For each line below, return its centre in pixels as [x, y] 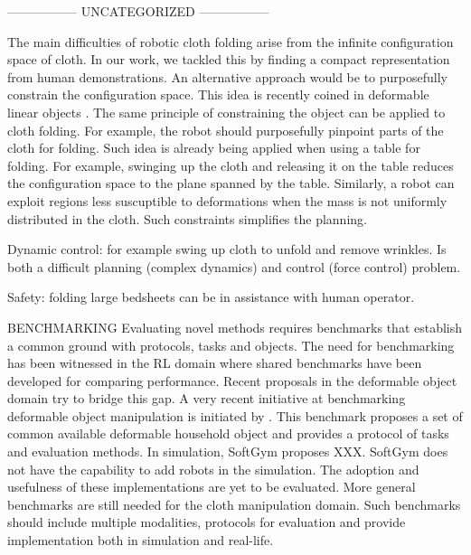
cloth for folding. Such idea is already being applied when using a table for [214, 148]
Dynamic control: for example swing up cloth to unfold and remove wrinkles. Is [227, 249]
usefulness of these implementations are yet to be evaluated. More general [212, 487]
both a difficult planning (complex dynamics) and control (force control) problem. [234, 266]
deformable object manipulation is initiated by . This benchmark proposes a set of [235, 415]
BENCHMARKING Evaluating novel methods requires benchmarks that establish [235, 327]
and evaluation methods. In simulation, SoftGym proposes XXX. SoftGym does [228, 452]
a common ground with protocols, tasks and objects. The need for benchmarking [231, 345]
